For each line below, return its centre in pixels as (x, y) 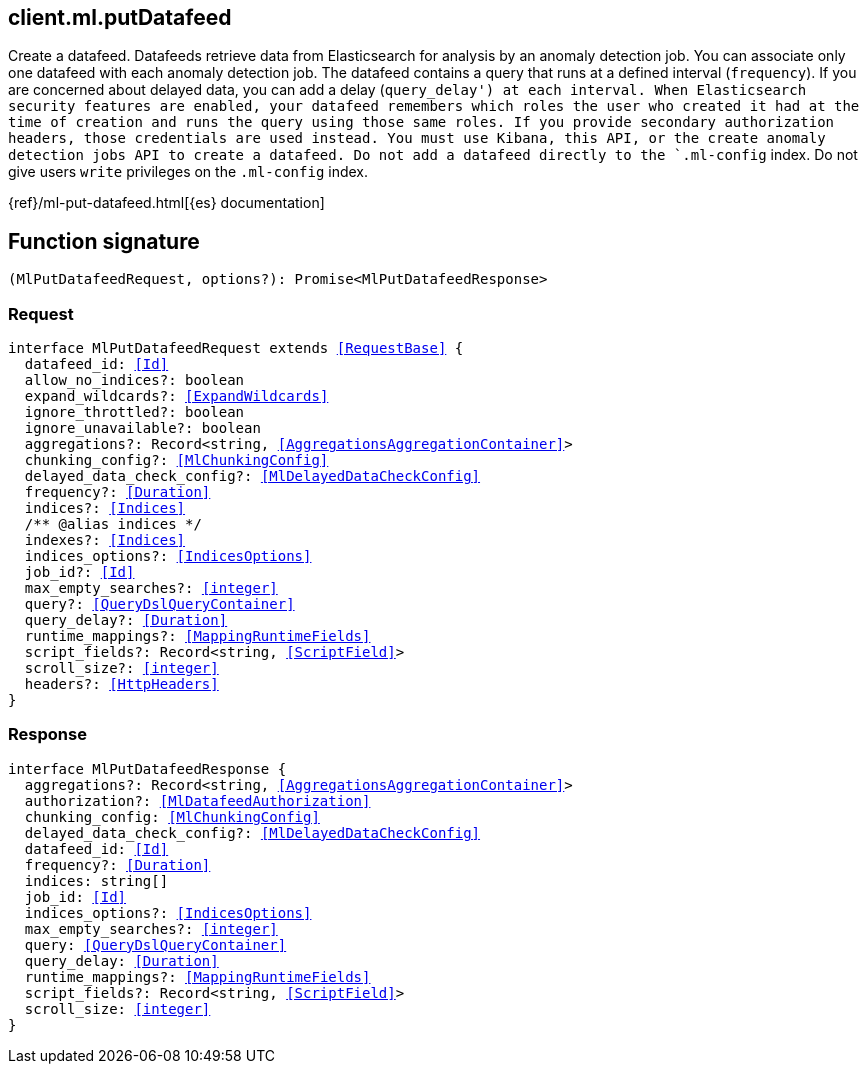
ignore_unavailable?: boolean (142, 428)
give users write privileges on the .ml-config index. (188, 172)
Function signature (104, 241)
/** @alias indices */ (113, 524)
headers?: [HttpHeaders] (121, 684)
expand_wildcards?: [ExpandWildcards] (176, 396)
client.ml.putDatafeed (120, 17)
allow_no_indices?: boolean (134, 380)
